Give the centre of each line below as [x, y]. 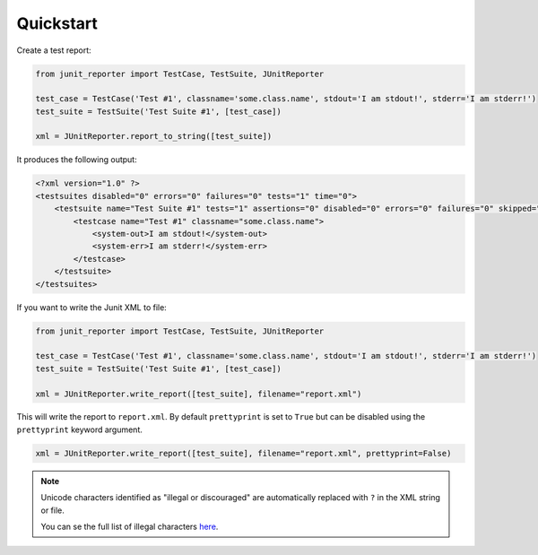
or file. [52, 510]
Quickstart [57, 23]
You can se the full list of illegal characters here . [130, 527]
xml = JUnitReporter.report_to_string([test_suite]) [154, 136]
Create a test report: [54, 50]
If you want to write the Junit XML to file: [92, 307]
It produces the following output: [77, 160]
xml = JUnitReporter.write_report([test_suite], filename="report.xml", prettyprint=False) [243, 453]
